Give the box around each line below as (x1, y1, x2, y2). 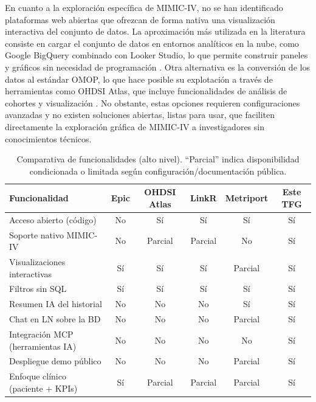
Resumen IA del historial (9, 297, 102, 310)
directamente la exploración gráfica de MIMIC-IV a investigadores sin (5, 120, 264, 133)
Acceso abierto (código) (9, 213, 97, 226)
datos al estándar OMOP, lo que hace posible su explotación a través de (5, 72, 273, 85)
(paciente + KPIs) (9, 381, 78, 394)
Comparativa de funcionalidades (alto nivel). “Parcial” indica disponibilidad (16, 153, 300, 165)
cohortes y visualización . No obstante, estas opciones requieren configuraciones (5, 96, 300, 109)
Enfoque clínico (9, 370, 66, 383)
